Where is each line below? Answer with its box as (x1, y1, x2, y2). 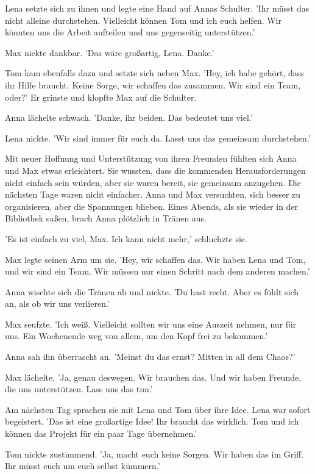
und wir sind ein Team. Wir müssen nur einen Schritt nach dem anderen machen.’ (5, 265, 310, 278)
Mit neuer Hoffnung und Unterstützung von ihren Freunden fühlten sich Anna (5, 152, 297, 165)
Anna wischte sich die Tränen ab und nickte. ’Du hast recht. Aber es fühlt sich (5, 285, 299, 298)
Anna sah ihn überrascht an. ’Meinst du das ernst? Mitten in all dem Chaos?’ (5, 350, 296, 363)
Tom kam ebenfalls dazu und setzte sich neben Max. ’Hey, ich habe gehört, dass (5, 66, 304, 79)
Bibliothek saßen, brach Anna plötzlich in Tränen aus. (5, 212, 207, 224)
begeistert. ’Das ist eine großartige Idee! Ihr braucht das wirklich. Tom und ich (5, 415, 299, 428)
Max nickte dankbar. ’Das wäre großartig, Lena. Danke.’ (5, 46, 214, 59)
